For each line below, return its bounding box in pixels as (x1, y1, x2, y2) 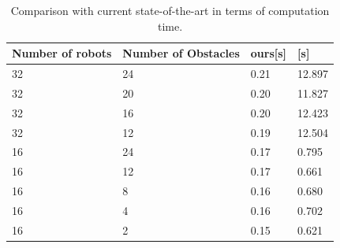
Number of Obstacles (122, 45, 240, 61)
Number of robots (12, 45, 112, 61)
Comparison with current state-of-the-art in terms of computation (10, 2, 330, 18)
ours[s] (250, 45, 287, 61)
